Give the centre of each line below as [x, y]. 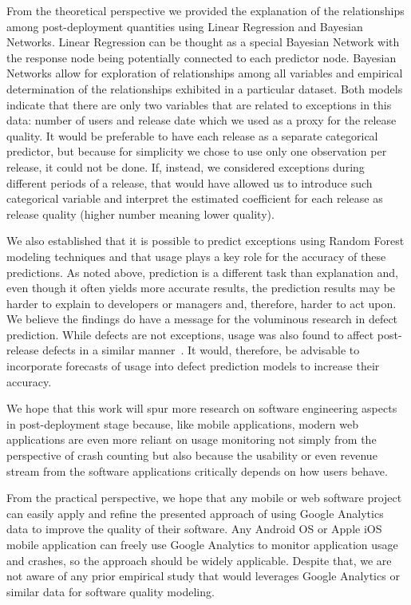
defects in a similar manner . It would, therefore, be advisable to [201, 350]
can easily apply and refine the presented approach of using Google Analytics [195, 513]
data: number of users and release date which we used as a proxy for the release [202, 120]
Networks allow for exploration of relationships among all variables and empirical [205, 73]
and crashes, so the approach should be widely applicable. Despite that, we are [199, 560]
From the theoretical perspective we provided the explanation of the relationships [205, 10]
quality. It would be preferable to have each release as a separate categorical [192, 135]
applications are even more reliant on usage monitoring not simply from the [192, 439]
